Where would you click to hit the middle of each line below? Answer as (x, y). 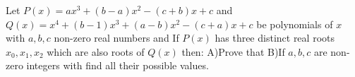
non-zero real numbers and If (116, 38)
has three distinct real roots (275, 38)
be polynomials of (295, 24)
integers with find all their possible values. (118, 65)
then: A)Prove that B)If (233, 51)
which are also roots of (96, 51)
